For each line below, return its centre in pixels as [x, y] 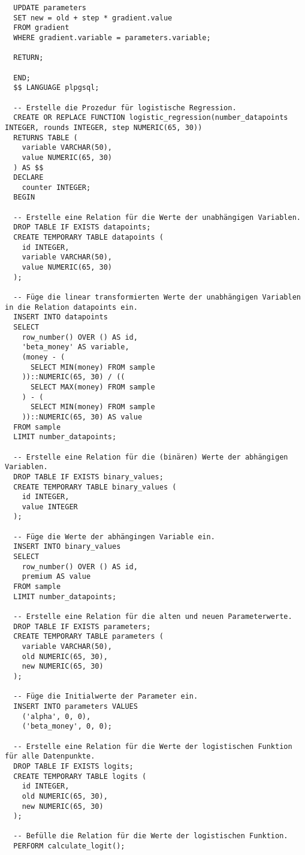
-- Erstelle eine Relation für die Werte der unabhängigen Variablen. [157, 217]
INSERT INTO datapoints [61, 317]
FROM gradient [41, 28]
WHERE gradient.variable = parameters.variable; [112, 37]
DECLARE [28, 178]
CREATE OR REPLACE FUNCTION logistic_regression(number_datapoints [151, 118]
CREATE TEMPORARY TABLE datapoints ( [88, 238]
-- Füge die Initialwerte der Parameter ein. [106, 697]
